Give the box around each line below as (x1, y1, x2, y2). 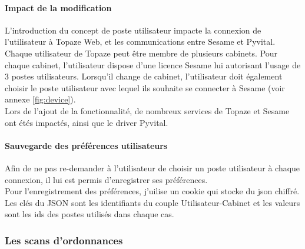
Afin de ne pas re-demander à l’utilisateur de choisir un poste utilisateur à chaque (5, 161, 300, 174)
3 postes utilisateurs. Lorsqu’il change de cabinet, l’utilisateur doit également (5, 70, 283, 82)
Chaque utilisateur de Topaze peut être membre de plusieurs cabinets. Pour (5, 47, 278, 59)
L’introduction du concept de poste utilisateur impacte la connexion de (5, 24, 261, 36)
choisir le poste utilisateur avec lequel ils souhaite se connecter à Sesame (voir (5, 81, 285, 94)
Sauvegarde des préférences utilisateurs (5, 139, 168, 151)
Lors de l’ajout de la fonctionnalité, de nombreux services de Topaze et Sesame (5, 104, 290, 117)
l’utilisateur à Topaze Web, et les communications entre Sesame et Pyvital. (5, 35, 276, 48)
